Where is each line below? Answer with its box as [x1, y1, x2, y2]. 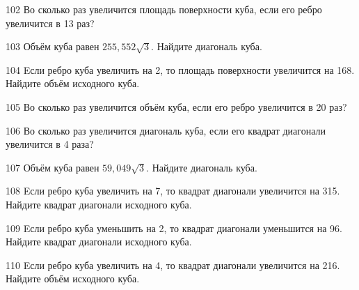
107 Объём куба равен [6, 160, 99, 174]
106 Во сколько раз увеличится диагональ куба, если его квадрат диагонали [6, 123, 326, 137]
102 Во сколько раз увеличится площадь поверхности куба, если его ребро [6, 2, 322, 16]
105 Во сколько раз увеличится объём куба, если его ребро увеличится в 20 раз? [6, 99, 347, 114]
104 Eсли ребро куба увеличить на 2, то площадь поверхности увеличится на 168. [6, 62, 355, 77]
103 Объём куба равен [6, 39, 99, 54]
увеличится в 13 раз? [6, 15, 95, 30]
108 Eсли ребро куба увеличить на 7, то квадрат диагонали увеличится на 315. [6, 183, 340, 198]
